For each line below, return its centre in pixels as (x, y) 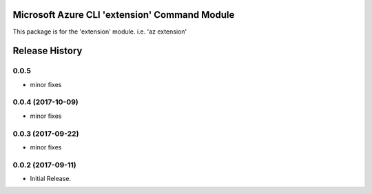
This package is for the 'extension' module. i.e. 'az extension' (100, 32)
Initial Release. (51, 179)
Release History (48, 51)
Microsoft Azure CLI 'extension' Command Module (124, 15)
